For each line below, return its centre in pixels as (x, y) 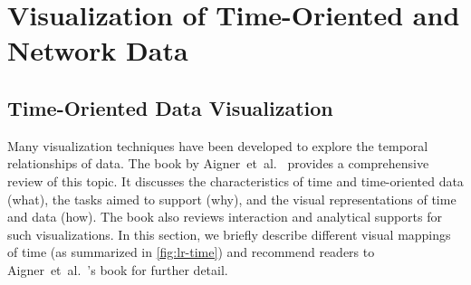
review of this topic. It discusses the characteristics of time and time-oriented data (235, 180)
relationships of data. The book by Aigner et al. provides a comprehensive (218, 163)
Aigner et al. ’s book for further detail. (118, 269)
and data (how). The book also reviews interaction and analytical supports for (225, 217)
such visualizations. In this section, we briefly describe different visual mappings (229, 234)
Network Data (98, 50)
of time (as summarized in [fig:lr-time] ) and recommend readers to (191, 252)
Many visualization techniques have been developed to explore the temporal (218, 145)
